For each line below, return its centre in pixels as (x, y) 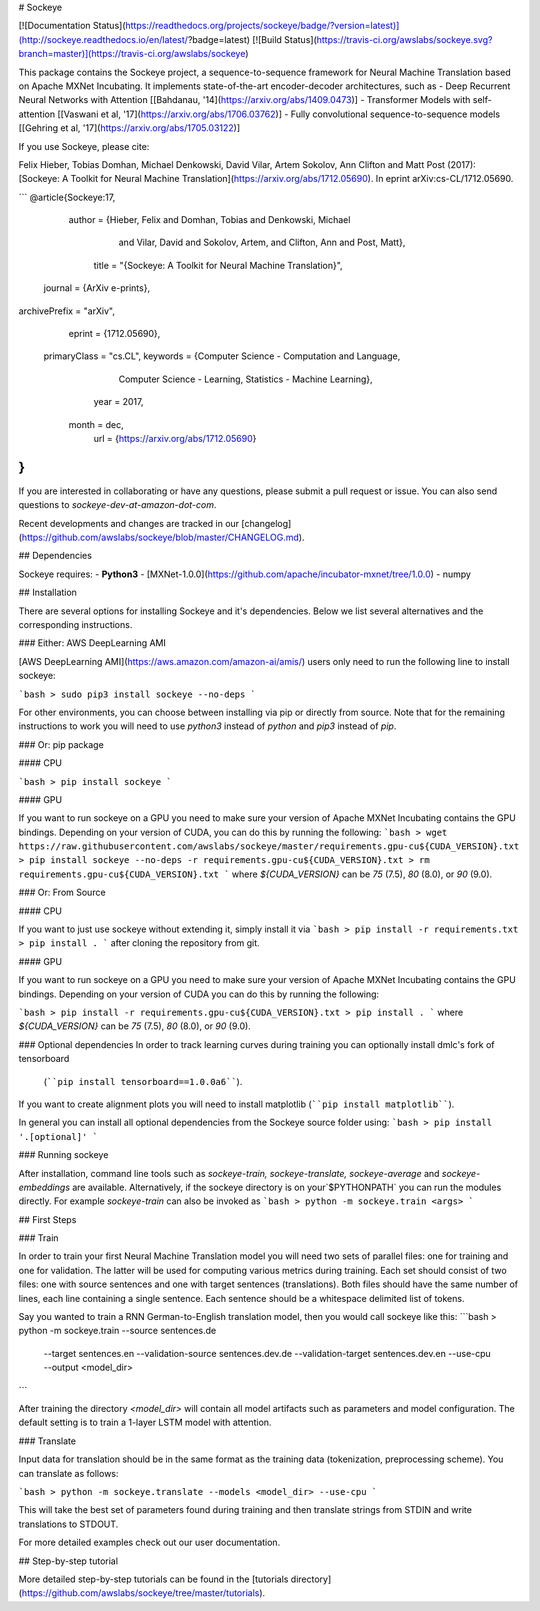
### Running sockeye (63, 1155)
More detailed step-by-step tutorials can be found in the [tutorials (153, 1579)
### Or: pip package (61, 744)
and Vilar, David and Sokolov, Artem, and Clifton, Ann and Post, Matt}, (262, 242)
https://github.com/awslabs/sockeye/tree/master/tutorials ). (143, 1593)
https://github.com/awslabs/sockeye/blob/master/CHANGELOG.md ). (163, 537)
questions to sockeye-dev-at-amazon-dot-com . (117, 505)
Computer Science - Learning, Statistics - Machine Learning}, (246, 379)
